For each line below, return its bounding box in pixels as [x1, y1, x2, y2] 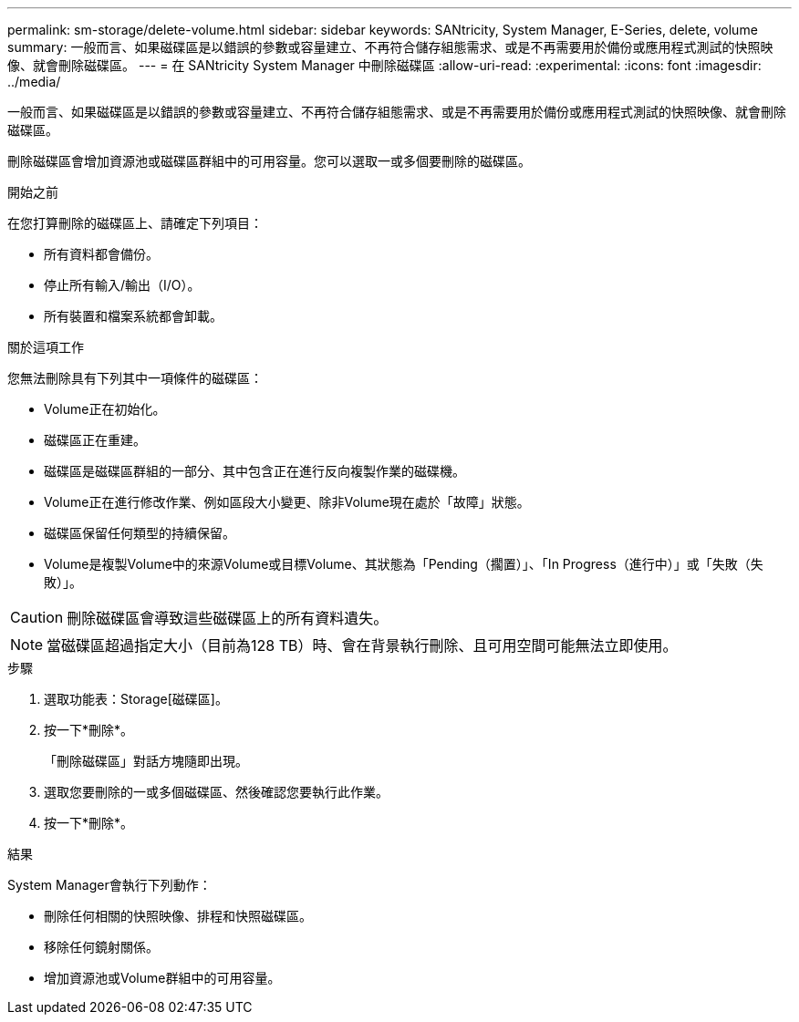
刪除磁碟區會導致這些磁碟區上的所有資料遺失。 [67, 609, 389, 627]
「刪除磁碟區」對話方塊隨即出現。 [44, 753, 248, 769]
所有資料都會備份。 [44, 246, 159, 262]
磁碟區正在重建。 [44, 432, 146, 448]
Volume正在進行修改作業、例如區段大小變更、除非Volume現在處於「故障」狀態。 [44, 494, 530, 510]
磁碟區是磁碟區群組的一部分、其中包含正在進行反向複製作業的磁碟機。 [44, 463, 465, 479]
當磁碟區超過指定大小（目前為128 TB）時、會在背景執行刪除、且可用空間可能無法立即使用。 [47, 636, 678, 655]
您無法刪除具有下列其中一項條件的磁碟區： [7, 370, 263, 386]
